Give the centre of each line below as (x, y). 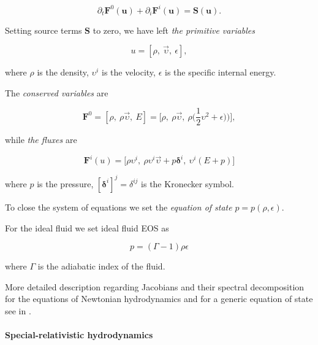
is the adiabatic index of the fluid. (101, 266)
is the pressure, (65, 183)
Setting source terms (44, 30)
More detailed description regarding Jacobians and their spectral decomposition (155, 286)
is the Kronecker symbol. (187, 183)
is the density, (63, 72)
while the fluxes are (41, 140)
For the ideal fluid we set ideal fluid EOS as (87, 227)
